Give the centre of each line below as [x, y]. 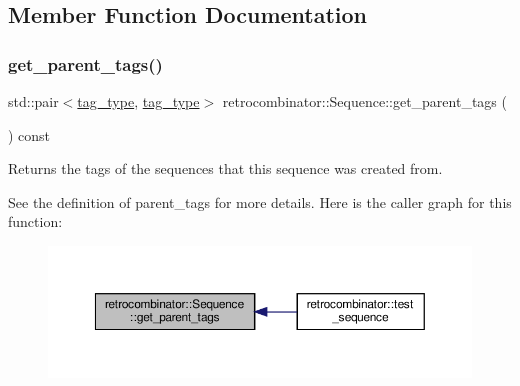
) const [29, 134]
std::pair [33, 101]
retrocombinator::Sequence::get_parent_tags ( [364, 101]
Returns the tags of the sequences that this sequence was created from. [225, 168]
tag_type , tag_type [138, 101]
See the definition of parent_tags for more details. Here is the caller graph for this [260, 201]
